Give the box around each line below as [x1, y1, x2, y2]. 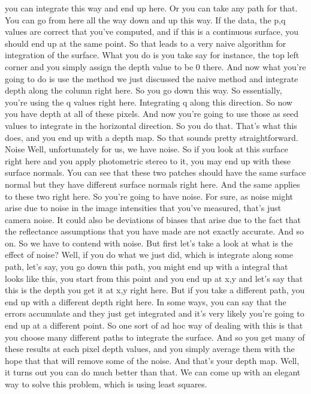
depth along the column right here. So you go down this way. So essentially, [5, 84, 282, 97]
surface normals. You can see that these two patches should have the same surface [5, 166, 306, 179]
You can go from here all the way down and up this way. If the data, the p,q [5, 13, 286, 26]
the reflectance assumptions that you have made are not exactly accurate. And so [5, 225, 304, 237]
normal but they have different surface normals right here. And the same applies [5, 178, 300, 190]
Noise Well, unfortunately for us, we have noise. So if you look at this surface [5, 143, 288, 155]
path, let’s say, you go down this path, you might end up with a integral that [5, 260, 288, 273]
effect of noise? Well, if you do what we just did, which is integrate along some [5, 248, 293, 261]
